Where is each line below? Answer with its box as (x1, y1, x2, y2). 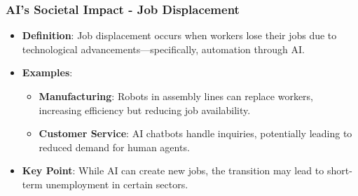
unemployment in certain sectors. (46, 176, 188, 191)
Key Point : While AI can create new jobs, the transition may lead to (22, 163, 324, 178)
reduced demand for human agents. (39, 139, 190, 154)
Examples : (22, 65, 73, 80)
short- (326, 163, 352, 178)
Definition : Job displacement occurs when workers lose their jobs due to (22, 28, 337, 43)
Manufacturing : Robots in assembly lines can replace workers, (39, 89, 314, 103)
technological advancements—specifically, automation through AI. (22, 41, 305, 56)
